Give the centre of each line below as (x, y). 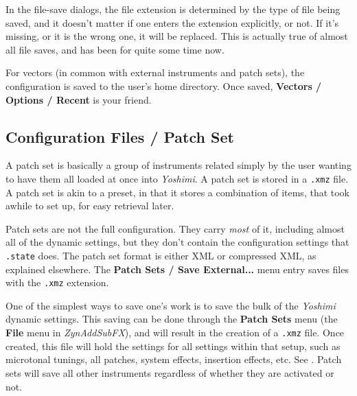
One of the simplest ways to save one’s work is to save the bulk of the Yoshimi (171, 305)
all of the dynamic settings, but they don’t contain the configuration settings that (177, 242)
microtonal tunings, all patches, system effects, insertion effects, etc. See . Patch (174, 359)
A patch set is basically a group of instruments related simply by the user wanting (178, 165)
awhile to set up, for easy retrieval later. (90, 206)
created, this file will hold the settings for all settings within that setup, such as (173, 346)
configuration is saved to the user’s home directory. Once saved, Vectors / (164, 85)
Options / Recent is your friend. (79, 99)
